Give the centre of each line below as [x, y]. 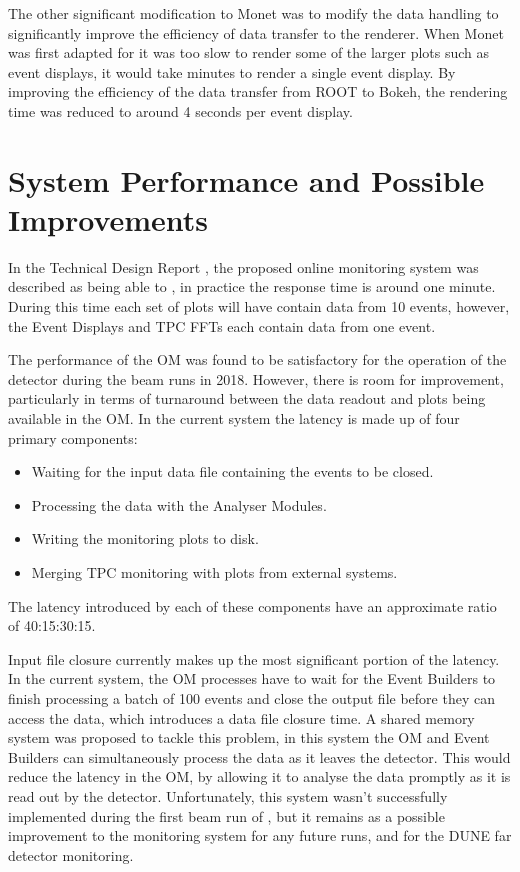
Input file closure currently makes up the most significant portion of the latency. [254, 658]
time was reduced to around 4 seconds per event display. [180, 110]
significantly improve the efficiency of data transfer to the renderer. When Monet [256, 32]
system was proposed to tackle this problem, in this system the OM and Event [249, 737]
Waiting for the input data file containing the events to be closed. [232, 471]
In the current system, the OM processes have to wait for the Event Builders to [252, 678]
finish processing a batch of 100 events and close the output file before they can [251, 697]
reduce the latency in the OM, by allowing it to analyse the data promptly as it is [259, 776]
